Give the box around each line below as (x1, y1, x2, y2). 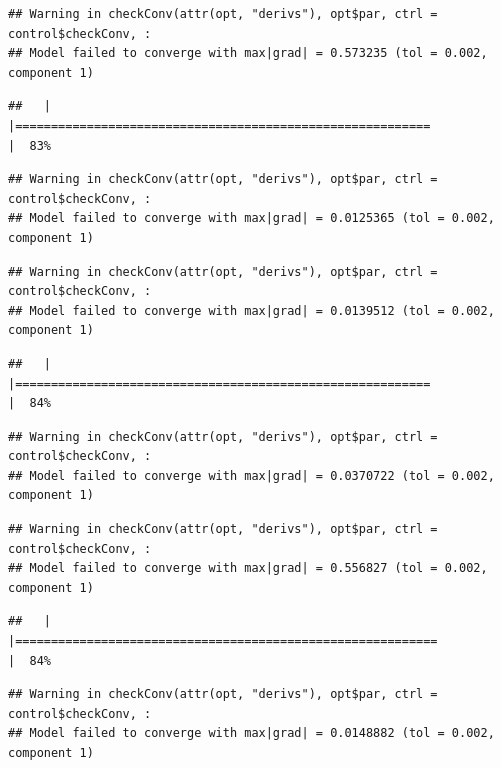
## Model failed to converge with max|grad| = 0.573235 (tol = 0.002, (8, 46, 488, 61)
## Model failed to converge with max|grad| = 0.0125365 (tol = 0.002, (8, 211, 495, 226)
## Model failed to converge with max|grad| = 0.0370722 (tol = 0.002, (8, 468, 495, 483)
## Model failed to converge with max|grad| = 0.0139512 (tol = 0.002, (8, 303, 495, 318)
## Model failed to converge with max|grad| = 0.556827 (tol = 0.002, (8, 561, 488, 576)
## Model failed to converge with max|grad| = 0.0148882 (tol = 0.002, (8, 726, 495, 741)
